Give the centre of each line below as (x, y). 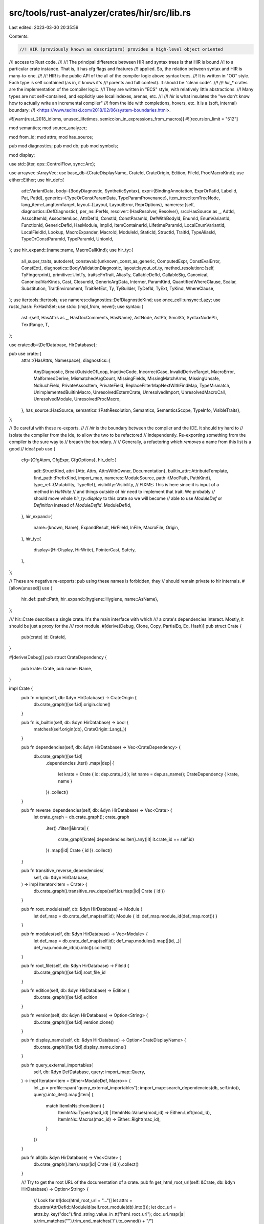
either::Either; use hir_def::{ (37, 180)
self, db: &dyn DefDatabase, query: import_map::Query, (89, 1072)
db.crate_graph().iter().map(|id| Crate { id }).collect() (86, 1164)
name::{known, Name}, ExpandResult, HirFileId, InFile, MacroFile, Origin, (106, 528)
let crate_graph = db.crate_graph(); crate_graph (81, 817)
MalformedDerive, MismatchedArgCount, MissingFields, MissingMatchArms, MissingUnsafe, (127, 378)
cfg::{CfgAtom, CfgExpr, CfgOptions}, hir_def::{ (69, 460)
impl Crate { (21, 688)
